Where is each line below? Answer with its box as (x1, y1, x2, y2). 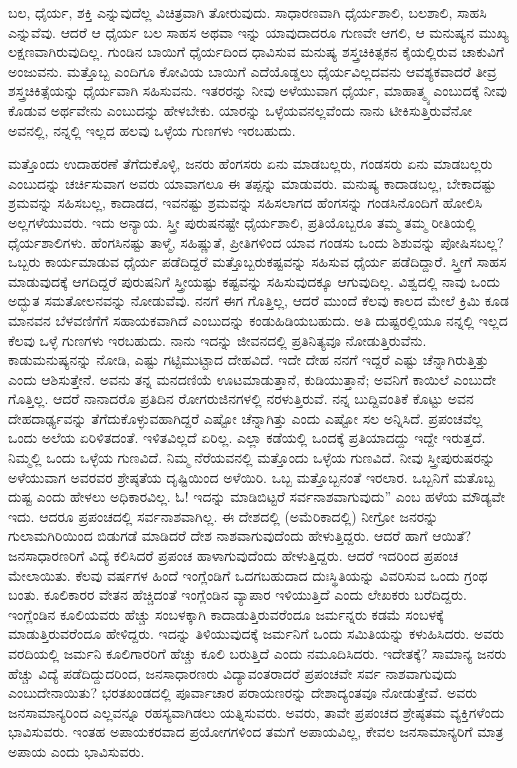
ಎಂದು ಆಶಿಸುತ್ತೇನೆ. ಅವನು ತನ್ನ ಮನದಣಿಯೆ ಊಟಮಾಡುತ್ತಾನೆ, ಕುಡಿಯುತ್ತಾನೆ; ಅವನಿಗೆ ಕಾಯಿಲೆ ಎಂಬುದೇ (8, 368, 497, 389)
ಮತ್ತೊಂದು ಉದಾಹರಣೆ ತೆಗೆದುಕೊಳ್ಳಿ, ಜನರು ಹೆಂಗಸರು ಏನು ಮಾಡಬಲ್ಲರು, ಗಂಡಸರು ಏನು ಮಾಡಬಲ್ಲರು (8, 153, 493, 174)
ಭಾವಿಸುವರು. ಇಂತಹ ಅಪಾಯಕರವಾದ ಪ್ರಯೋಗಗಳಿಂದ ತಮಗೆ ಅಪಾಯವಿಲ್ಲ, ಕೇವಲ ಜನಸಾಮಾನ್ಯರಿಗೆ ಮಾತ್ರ (8, 721, 504, 742)
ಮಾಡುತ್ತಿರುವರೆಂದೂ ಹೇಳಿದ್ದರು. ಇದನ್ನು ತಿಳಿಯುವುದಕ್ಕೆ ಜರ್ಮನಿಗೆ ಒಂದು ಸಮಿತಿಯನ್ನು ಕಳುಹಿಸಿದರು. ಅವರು (8, 623, 504, 644)
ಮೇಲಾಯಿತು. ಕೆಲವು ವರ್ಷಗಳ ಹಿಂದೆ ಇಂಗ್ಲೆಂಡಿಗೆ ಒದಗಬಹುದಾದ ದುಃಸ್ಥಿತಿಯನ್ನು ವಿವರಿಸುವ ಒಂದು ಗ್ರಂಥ (8, 564, 488, 585)
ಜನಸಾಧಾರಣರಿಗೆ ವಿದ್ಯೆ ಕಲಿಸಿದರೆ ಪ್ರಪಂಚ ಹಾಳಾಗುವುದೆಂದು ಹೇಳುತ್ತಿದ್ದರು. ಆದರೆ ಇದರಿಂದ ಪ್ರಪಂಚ (8, 545, 459, 566)
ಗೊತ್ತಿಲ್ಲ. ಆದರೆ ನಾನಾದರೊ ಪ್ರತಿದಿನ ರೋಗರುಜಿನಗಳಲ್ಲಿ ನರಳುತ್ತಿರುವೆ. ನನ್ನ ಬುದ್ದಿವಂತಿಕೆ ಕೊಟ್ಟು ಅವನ (8, 388, 474, 409)
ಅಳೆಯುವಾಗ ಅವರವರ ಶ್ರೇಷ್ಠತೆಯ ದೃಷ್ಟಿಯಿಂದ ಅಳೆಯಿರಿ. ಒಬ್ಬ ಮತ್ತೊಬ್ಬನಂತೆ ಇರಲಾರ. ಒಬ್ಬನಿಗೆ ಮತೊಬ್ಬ (8, 466, 495, 487)
